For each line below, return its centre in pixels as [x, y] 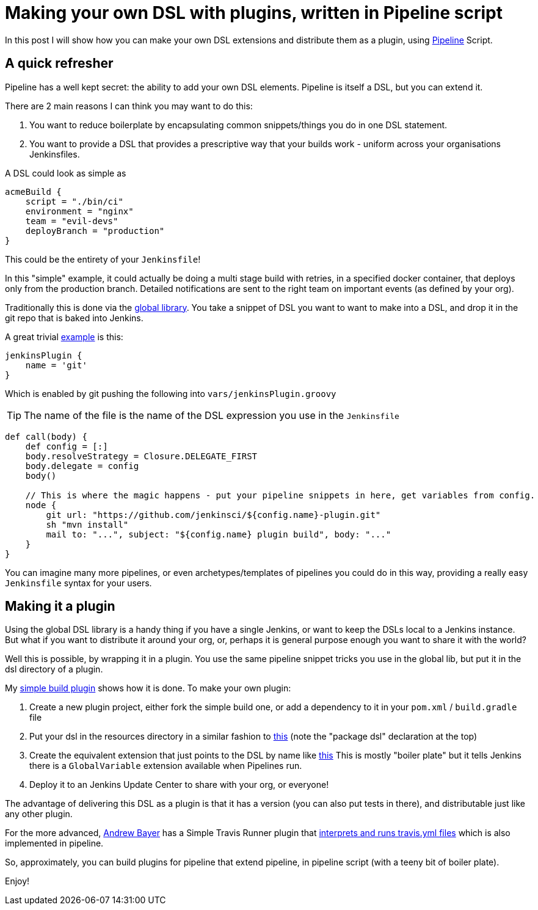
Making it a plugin [60, 606]
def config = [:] [67, 446]
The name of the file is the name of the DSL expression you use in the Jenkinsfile [212, 415]
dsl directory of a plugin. [54, 669]
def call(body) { [46, 436]
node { [41, 505]
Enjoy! [17, 881]
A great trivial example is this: [64, 337]
